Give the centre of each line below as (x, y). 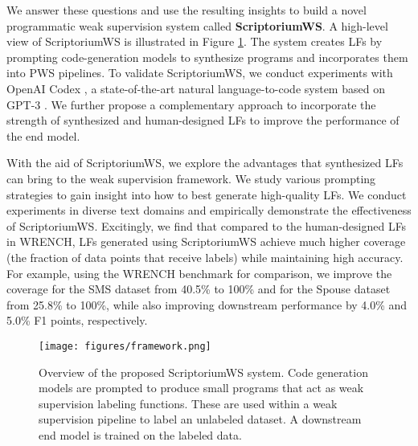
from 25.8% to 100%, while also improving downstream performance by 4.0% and (207, 304)
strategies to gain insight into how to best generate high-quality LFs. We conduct (207, 194)
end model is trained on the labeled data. (140, 434)
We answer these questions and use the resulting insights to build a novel (186, 10)
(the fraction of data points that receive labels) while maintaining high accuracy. (205, 257)
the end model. (43, 135)
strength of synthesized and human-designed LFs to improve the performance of (203, 120)
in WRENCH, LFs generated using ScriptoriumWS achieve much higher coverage (206, 241)
